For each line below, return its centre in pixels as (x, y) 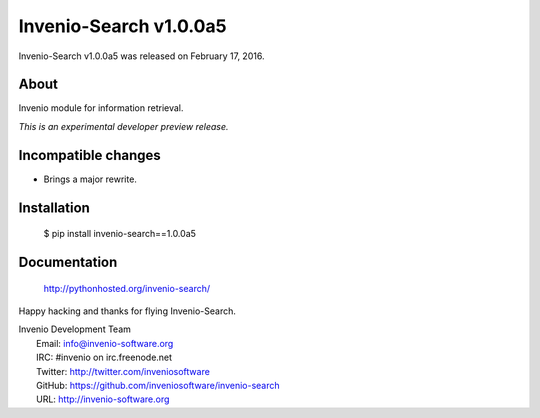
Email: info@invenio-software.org (105, 343)
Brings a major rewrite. (90, 179)
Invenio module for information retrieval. (101, 108)
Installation (54, 207)
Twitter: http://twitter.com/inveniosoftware (123, 371)
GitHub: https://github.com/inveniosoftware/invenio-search (158, 385)
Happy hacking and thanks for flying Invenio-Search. (127, 311)
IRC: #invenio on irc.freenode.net (104, 357)
